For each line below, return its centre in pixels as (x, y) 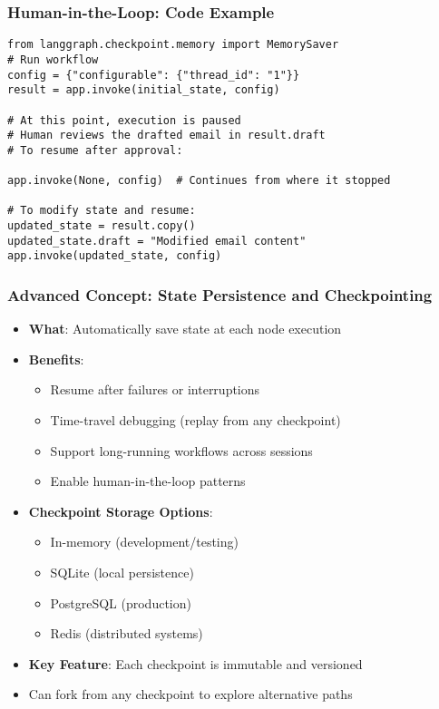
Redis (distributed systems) (127, 633)
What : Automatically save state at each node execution (185, 329)
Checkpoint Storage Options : (121, 511)
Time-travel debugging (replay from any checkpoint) (195, 420)
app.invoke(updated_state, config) (115, 256)
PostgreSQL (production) (121, 602)
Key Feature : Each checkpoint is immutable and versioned (195, 663)
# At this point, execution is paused (124, 120)
